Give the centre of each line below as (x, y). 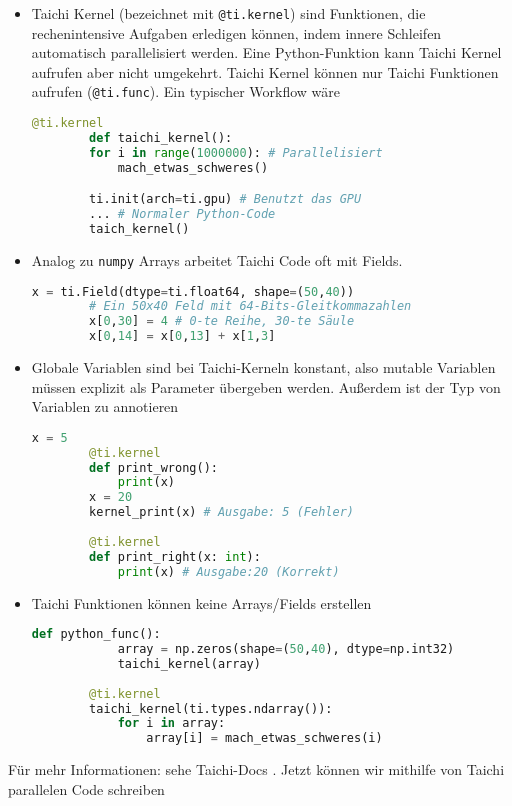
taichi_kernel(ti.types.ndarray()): (211, 708)
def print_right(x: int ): (175, 556)
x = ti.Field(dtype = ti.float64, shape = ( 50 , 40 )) (193, 291)
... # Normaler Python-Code (182, 214)
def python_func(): (96, 634)
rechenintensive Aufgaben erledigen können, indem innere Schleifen (236, 32)
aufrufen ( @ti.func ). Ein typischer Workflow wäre (185, 91)
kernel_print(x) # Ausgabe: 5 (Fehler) (221, 512)
